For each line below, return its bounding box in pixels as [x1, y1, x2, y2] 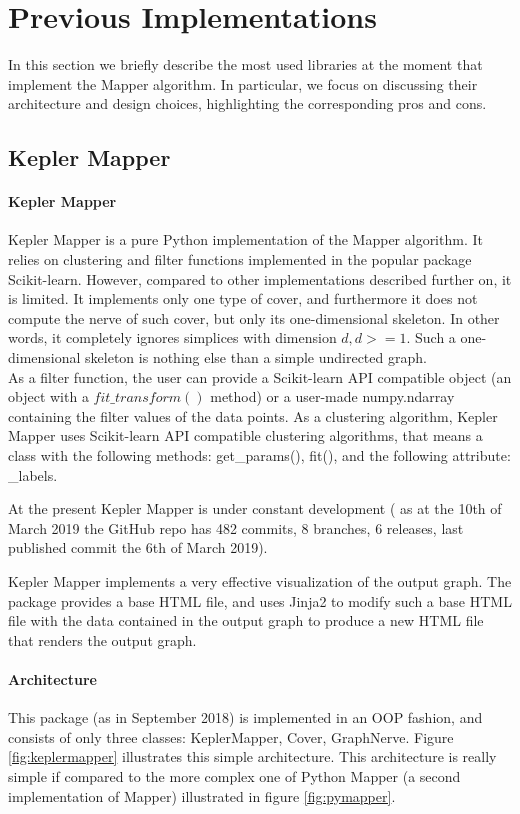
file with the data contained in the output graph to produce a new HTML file [8, 610, 484, 631]
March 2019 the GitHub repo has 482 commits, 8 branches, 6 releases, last [8, 517, 464, 538]
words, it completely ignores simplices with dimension [8, 327, 337, 348]
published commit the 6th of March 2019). [8, 537, 268, 558]
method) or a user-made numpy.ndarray [210, 386, 455, 407]
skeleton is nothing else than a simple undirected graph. [85, 347, 427, 368]
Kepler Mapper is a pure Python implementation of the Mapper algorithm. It [8, 229, 483, 250]
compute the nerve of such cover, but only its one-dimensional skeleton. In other [8, 307, 500, 328]
